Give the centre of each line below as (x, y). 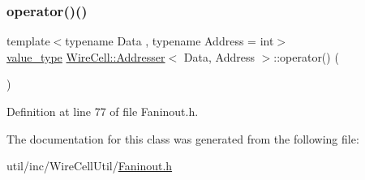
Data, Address (219, 56)
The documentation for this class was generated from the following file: (183, 138)
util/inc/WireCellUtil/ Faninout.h (90, 166)
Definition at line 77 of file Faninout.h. (103, 111)
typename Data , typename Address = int (170, 41)
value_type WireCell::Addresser (86, 56)
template (28, 41)
